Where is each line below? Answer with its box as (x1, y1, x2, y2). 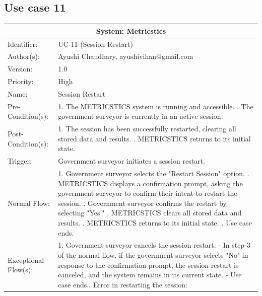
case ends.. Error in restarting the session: (58, 279, 188, 289)
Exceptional (8, 254, 44, 265)
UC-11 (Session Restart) (58, 38, 133, 49)
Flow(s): (8, 264, 33, 275)
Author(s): (8, 51, 40, 61)
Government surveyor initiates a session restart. (58, 156, 205, 166)
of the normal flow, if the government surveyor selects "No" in (58, 250, 248, 260)
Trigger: (8, 156, 32, 166)
